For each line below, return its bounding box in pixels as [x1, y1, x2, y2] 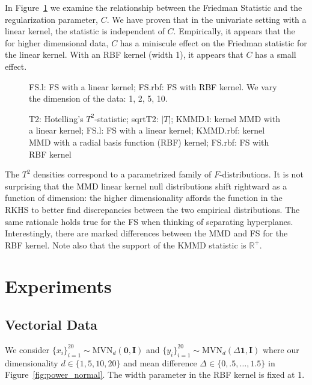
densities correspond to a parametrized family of [33, 168, 212, 180]
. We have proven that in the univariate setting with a [106, 13, 307, 25]
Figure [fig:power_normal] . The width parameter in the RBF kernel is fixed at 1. [5, 368, 305, 381]
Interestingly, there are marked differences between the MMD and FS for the [5, 227, 288, 239]
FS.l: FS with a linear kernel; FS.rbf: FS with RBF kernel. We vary [29, 80, 277, 93]
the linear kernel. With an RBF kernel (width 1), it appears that [5, 48, 243, 61]
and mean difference [123, 356, 197, 369]
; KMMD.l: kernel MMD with [171, 112, 280, 125]
